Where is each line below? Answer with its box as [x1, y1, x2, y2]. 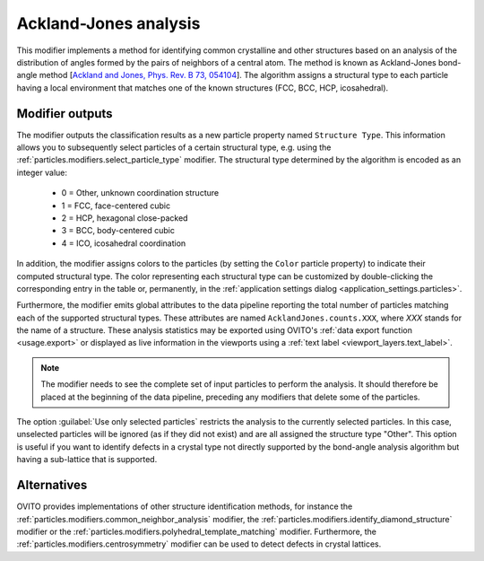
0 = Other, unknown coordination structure [61, 188, 220, 198]
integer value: [16, 167, 67, 178]
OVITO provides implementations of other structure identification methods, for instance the [16, 501, 353, 512]
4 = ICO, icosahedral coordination [61, 238, 186, 249]
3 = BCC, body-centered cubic [61, 225, 175, 236]
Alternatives [16, 478, 88, 493]
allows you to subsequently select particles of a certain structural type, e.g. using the [16, 142, 332, 153]
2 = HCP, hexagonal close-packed [61, 212, 188, 224]
